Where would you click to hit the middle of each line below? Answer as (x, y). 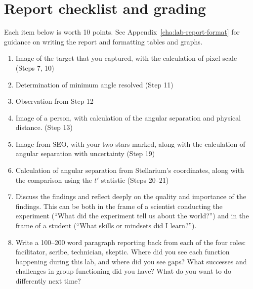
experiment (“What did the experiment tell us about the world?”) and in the (132, 216)
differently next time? (48, 281)
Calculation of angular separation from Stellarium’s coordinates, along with (130, 170)
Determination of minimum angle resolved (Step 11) (94, 84)
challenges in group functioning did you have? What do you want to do (123, 271)
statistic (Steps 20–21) (135, 180)
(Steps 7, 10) (35, 67)
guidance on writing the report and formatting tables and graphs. (103, 41)
